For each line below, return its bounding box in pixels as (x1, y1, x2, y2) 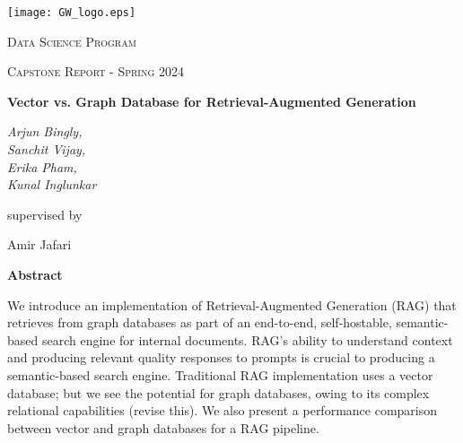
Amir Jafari (7, 235, 72, 254)
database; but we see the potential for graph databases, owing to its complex (7, 383, 430, 402)
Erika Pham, (7, 157, 77, 176)
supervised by (7, 204, 83, 223)
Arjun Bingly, (7, 122, 83, 141)
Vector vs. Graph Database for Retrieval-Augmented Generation (7, 91, 416, 110)
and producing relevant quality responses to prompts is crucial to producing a (7, 348, 435, 367)
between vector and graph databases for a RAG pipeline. (7, 418, 319, 437)
